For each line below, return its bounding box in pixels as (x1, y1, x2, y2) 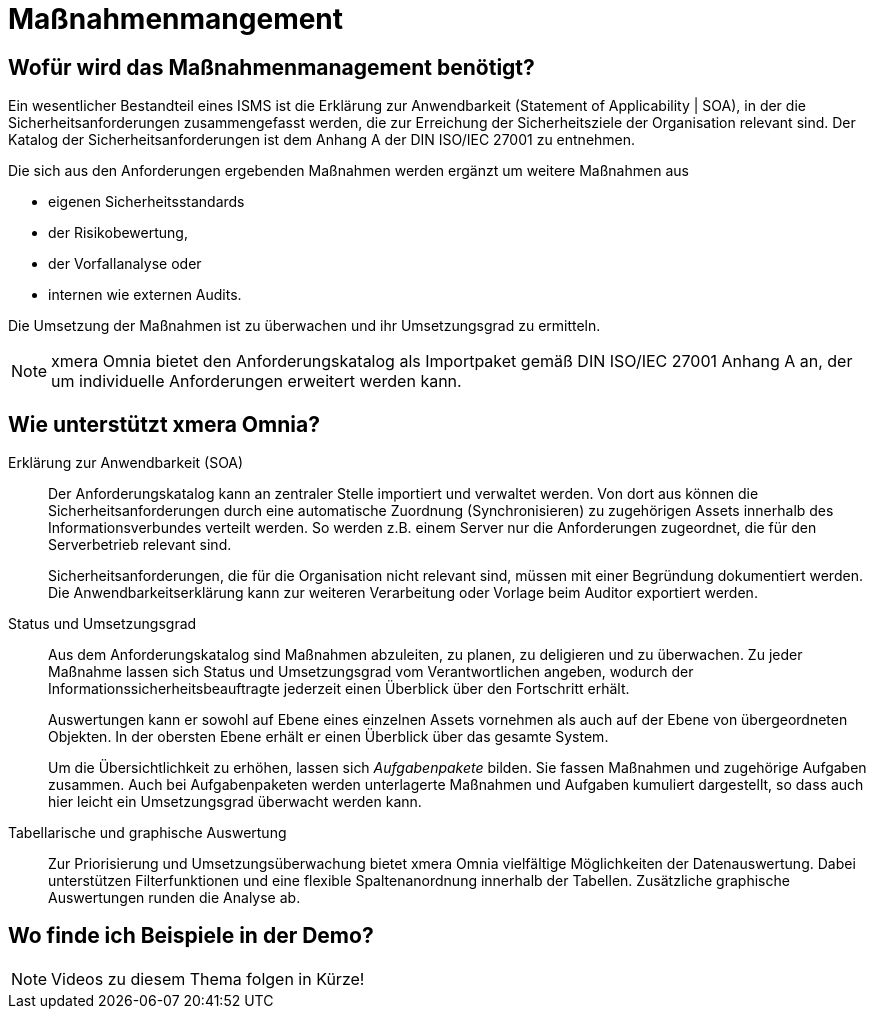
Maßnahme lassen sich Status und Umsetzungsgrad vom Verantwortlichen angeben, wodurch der (48, 663, 694, 681)
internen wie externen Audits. (48, 286, 242, 304)
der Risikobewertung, (48, 224, 188, 242)
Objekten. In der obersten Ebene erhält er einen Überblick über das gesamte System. (48, 728, 609, 746)
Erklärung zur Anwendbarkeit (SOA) (8, 454, 244, 472)
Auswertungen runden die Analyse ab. (48, 889, 301, 907)
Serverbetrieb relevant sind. (48, 536, 232, 554)
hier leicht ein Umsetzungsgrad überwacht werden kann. (48, 793, 422, 811)
